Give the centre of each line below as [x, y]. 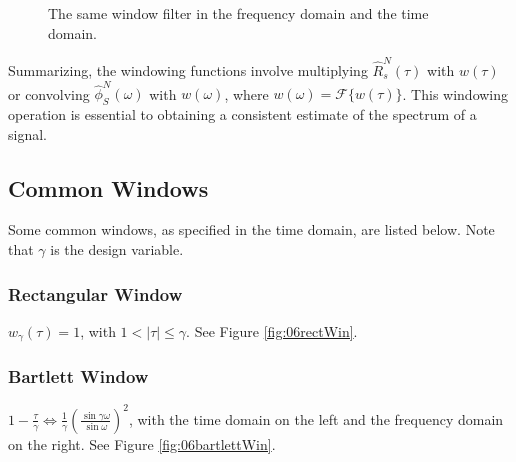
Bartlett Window [78, 376]
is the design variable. [117, 249]
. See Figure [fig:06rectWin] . [272, 330]
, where [246, 93]
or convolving [49, 93]
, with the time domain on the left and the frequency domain [316, 418]
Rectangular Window [95, 293]
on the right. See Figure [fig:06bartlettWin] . [142, 443]
